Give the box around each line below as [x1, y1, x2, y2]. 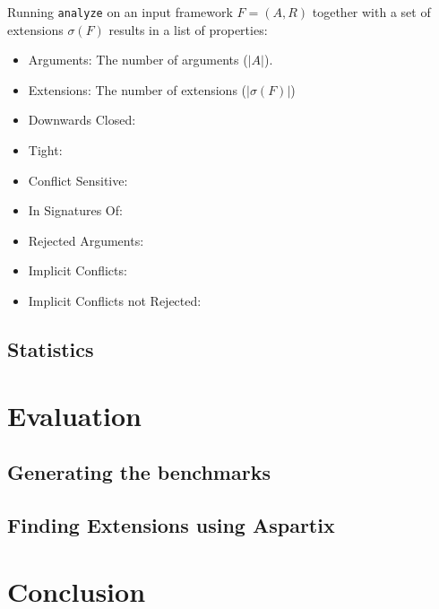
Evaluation [7, 396, 142, 433]
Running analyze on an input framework [7, 3, 233, 21]
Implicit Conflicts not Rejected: [28, 291, 202, 309]
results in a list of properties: [108, 20, 268, 39]
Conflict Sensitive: [28, 170, 128, 189]
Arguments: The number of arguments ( [28, 50, 248, 69]
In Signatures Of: [28, 201, 123, 220]
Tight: [28, 141, 63, 160]
